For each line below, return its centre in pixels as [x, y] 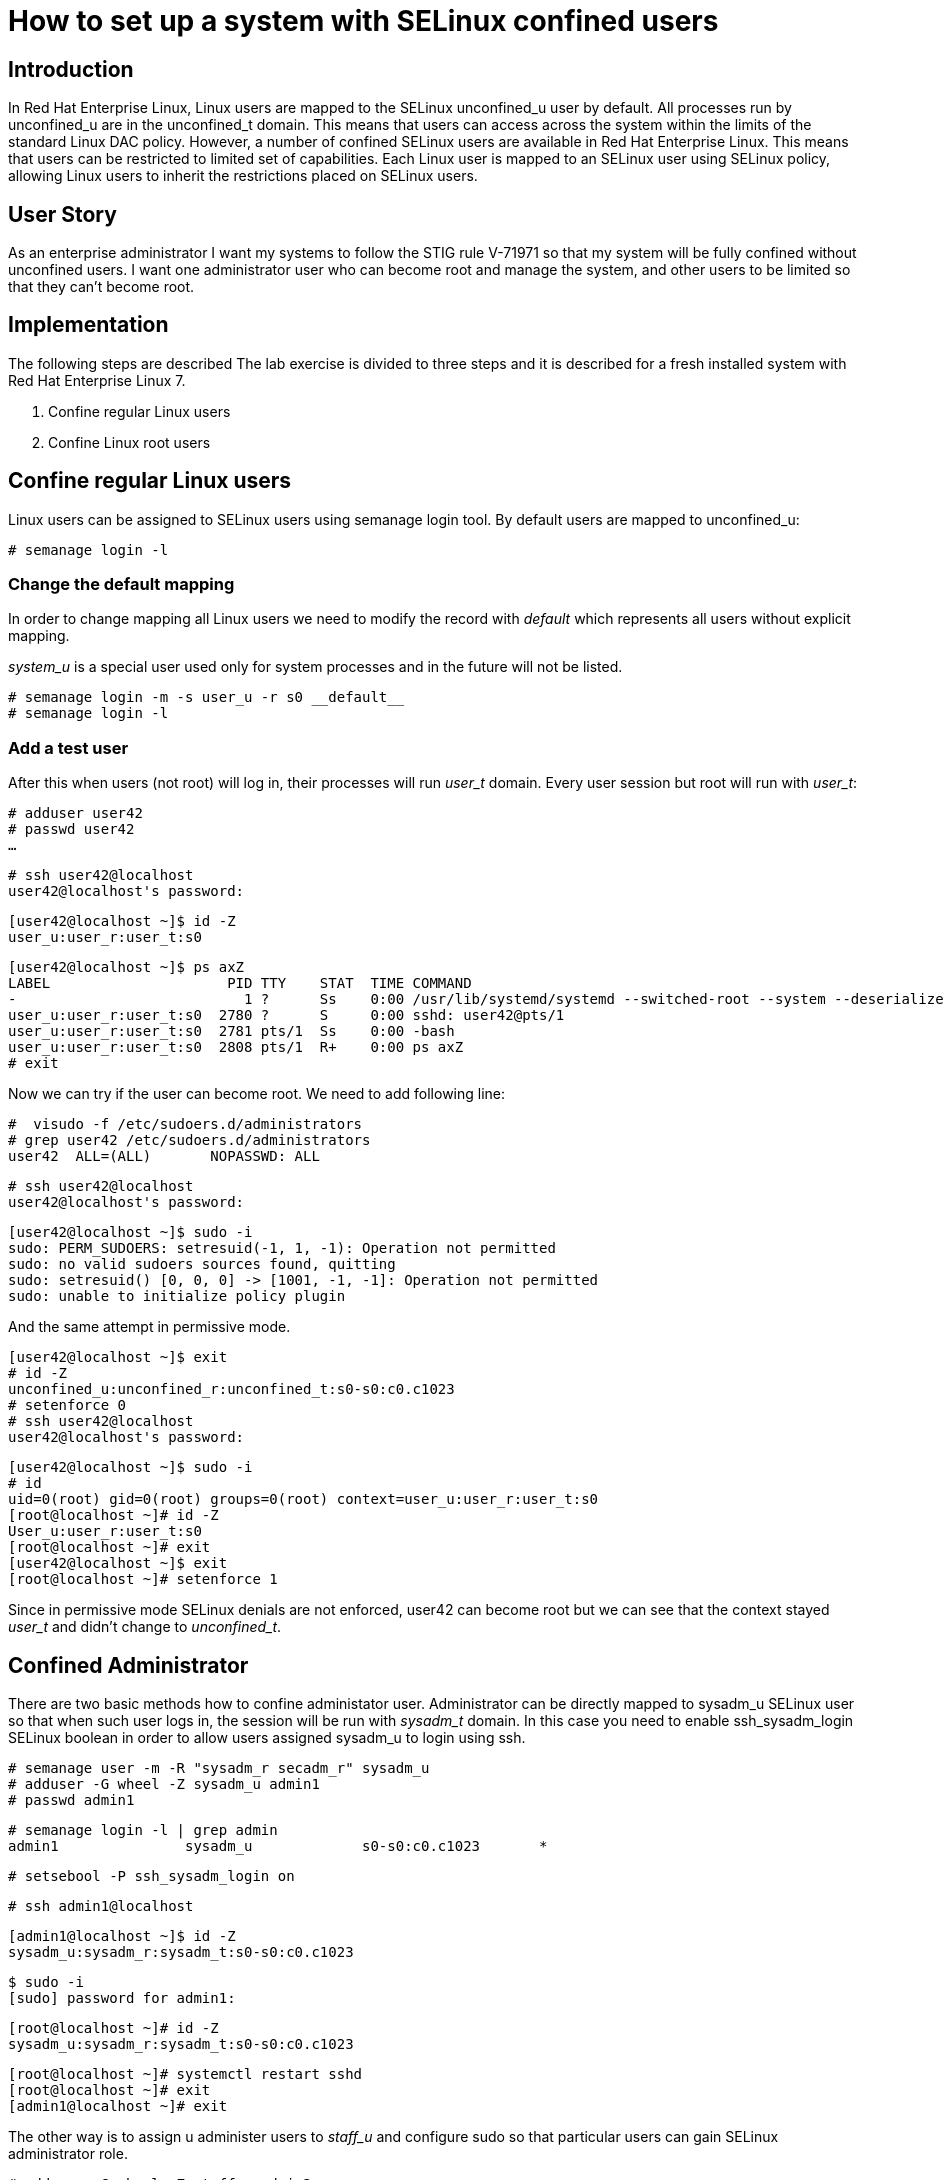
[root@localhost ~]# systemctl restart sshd [185, 2074]
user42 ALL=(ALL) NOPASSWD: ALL [164, 1156]
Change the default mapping [121, 584]
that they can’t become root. [101, 287]
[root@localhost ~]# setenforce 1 [143, 1579]
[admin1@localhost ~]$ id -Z [122, 1936]
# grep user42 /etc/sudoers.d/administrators [189, 1140]
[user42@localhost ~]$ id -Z [122, 921]
